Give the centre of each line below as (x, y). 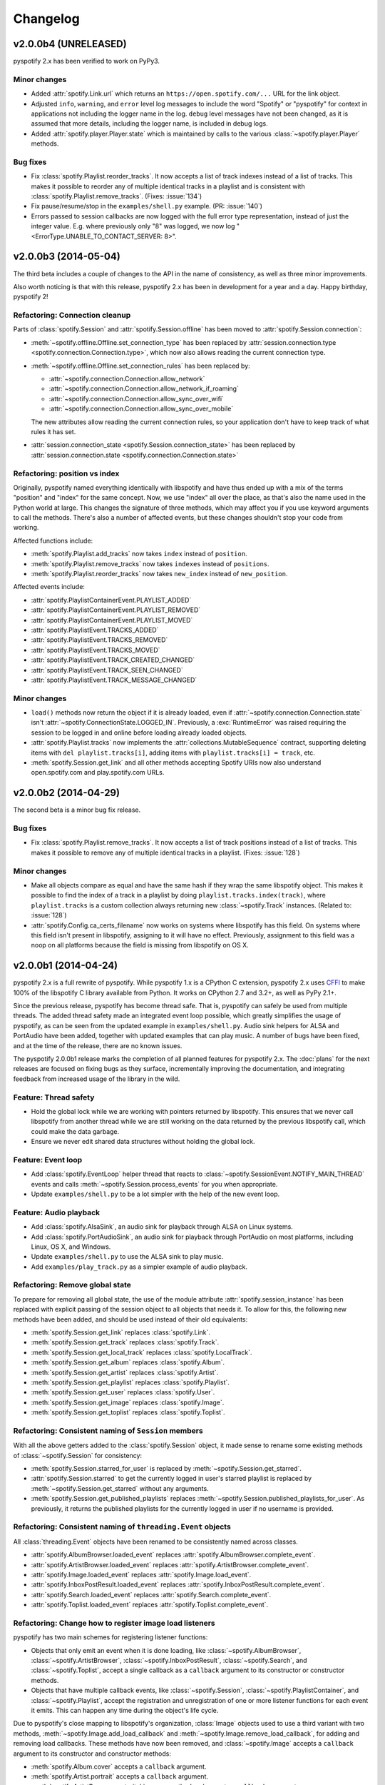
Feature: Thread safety (54, 1097)
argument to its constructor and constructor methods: (92, 1754)
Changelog (46, 19)
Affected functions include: (53, 540)
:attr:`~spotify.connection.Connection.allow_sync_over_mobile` (141, 409)
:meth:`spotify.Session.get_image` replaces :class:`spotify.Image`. (128, 1402)
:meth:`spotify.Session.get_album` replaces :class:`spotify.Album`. (128, 1362)
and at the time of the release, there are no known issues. (98, 1045)
